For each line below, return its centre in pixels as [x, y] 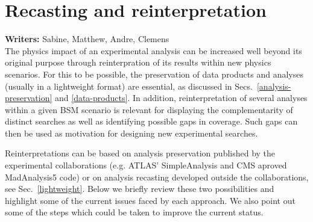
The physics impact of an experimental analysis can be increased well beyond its [153, 50]
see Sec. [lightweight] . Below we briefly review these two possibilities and [140, 189]
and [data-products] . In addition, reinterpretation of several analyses [181, 98]
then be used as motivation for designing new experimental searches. [131, 133]
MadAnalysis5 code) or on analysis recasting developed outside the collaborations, [157, 177]
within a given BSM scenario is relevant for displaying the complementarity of [149, 109]
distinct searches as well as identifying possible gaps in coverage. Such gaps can [151, 121]
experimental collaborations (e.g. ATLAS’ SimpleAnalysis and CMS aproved [146, 165]
